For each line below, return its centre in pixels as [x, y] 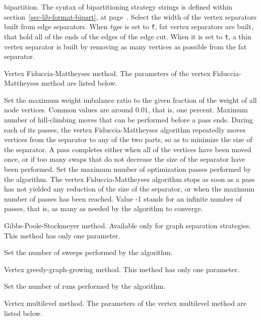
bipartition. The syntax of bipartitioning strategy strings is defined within [118, 7]
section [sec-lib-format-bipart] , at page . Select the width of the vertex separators [130, 16]
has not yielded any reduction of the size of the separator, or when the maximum [129, 189]
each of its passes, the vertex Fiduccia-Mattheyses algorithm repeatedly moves [125, 129]
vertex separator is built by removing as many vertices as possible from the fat [125, 46]
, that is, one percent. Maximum [198, 110]
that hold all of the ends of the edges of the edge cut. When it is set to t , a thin [128, 36]
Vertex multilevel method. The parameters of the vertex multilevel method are [125, 303]
